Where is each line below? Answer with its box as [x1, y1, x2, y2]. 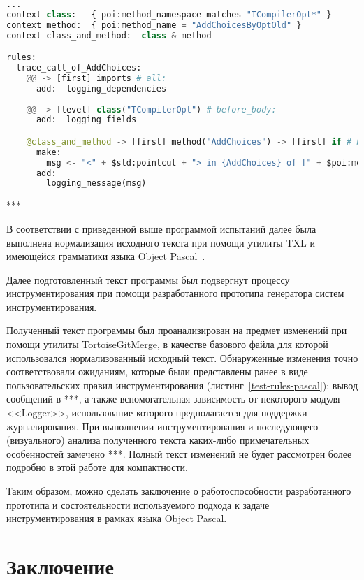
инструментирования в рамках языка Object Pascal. [6, 511, 227, 525]
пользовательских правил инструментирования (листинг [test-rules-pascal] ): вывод [6, 377, 358, 392]
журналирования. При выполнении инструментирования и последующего [6, 419, 319, 433]
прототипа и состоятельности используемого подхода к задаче [6, 497, 270, 512]
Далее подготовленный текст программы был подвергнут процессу [6, 272, 290, 287]
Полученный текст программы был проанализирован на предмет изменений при [6, 323, 347, 338]
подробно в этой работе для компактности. [6, 460, 188, 474]
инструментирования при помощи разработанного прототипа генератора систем [6, 286, 344, 300]
